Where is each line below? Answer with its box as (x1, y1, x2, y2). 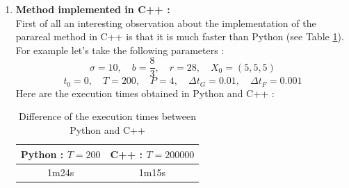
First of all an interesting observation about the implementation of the (15, 15, 316, 30)
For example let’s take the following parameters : (15, 42, 225, 57)
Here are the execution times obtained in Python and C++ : (15, 85, 275, 100)
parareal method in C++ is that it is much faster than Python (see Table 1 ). (15, 29, 344, 44)
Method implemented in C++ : (15, 2, 170, 16)
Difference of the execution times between (19, 109, 197, 123)
